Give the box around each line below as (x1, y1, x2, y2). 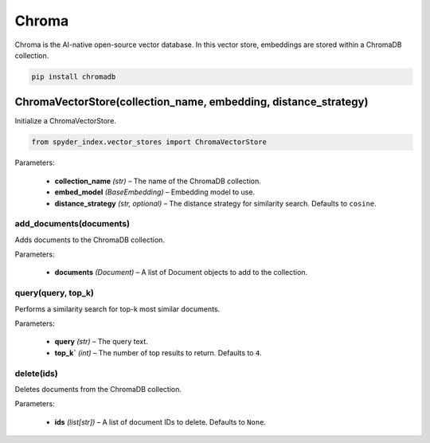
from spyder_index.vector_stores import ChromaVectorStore (31, 138, 267, 147)
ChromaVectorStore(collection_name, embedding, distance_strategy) (14, 96, 369, 109)
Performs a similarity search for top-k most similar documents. (14, 304, 221, 314)
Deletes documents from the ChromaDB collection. (14, 384, 182, 394)
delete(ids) (14, 367, 59, 378)
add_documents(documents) (14, 218, 131, 229)
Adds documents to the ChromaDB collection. (14, 235, 165, 245)
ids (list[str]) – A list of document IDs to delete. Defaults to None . (54, 417, 267, 426)
